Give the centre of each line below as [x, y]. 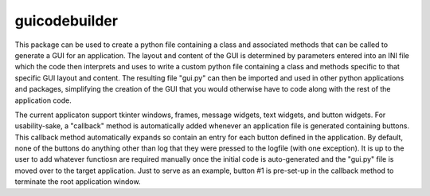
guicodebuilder [66, 21]
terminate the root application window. [78, 182]
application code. [43, 100]
